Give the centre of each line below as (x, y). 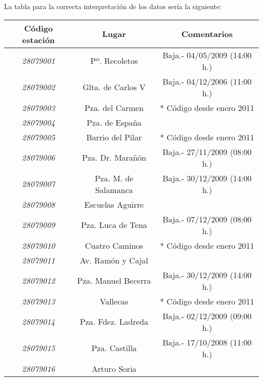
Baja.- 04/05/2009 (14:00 (207, 55)
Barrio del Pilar (114, 137)
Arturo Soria (114, 368)
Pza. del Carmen (114, 107)
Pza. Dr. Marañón (114, 158)
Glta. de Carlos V (114, 87)
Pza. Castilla (114, 348)
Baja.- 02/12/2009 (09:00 (207, 316)
